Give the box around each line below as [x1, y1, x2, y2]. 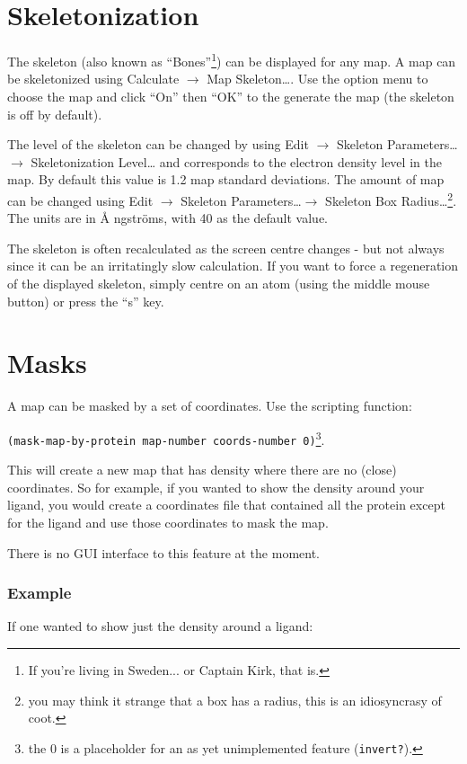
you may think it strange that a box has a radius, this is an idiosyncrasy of [28, 690, 442, 709]
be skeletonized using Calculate [7, 69, 180, 88]
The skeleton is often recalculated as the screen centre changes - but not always [7, 238, 445, 257]
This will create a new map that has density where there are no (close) [7, 460, 397, 479]
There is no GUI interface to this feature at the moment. [7, 543, 320, 562]
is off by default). [7, 104, 102, 123]
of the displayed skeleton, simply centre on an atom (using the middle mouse [7, 273, 430, 292]
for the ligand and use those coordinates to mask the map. [7, 512, 329, 531]
